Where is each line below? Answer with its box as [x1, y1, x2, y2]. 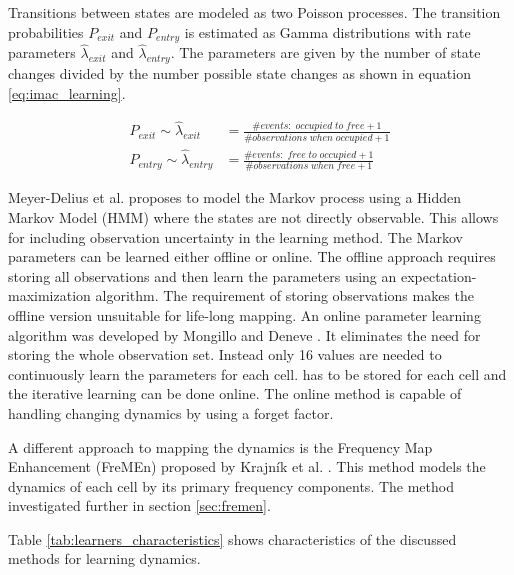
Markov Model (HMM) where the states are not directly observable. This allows [8, 206, 499, 227]
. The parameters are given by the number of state [170, 42, 481, 63]
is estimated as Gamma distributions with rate [184, 21, 471, 42]
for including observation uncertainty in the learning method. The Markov [8, 226, 463, 247]
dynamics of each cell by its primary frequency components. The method [8, 475, 454, 496]
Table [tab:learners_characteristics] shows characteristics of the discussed [8, 528, 457, 549]
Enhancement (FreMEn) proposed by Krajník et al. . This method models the [8, 456, 486, 477]
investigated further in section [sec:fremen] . [8, 495, 271, 516]
